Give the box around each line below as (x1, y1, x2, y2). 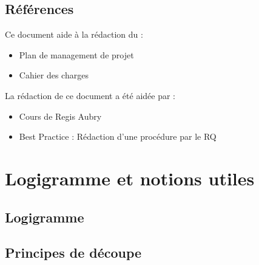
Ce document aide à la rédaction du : (5, 28, 143, 41)
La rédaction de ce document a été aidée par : (5, 89, 176, 102)
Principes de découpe (5, 243, 142, 262)
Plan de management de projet (19, 48, 134, 61)
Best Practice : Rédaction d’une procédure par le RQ (19, 130, 217, 143)
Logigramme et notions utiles (5, 165, 255, 190)
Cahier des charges (19, 69, 89, 81)
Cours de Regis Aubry (19, 109, 102, 122)
